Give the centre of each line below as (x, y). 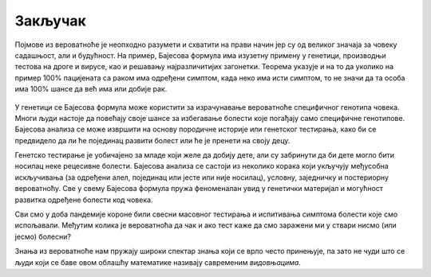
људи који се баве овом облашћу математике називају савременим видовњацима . (158, 262)
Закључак (51, 21)
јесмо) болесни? (43, 236)
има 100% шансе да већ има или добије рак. (91, 89)
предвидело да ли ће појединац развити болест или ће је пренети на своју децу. (152, 140)
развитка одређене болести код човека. (84, 200)
